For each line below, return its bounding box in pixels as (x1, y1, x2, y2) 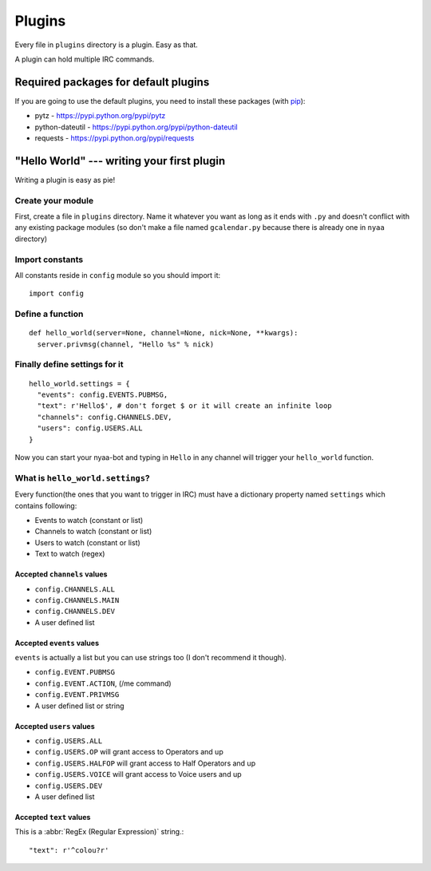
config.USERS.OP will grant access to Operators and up (34, 747, 223, 757)
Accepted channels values (14, 569, 108, 579)
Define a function (14, 308, 84, 319)
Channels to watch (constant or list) (34, 527, 152, 536)
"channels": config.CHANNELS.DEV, (37, 412, 172, 422)
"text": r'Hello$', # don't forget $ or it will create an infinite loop (37, 402, 332, 410)
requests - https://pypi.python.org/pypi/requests (34, 133, 195, 143)
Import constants (14, 254, 84, 265)
